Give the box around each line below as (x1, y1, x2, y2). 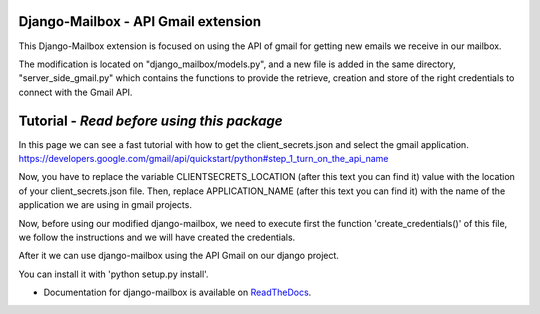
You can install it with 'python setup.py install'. (18, 268, 209, 280)
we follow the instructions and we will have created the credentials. (18, 231, 296, 243)
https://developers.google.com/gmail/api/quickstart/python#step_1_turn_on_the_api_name (18, 152, 389, 164)
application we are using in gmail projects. (18, 199, 192, 211)
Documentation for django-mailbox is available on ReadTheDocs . (43, 286, 312, 299)
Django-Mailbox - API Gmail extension (18, 13, 262, 30)
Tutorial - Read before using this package (18, 112, 283, 129)
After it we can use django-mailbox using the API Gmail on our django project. (18, 250, 340, 262)
